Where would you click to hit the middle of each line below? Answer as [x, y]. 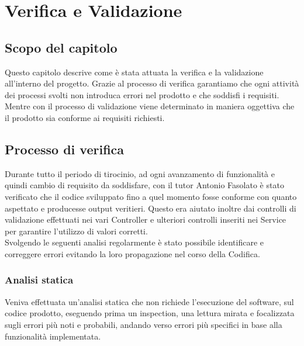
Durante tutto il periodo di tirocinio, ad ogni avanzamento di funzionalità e [140, 173]
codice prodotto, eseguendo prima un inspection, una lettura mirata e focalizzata [150, 313]
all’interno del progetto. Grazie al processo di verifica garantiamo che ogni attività [152, 83]
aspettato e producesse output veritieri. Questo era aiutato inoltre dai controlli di [151, 208]
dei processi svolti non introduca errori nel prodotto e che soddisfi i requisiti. [142, 94]
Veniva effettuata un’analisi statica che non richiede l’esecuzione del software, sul [149, 301]
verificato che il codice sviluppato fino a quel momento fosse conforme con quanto [151, 196]
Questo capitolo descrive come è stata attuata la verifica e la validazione [134, 72]
